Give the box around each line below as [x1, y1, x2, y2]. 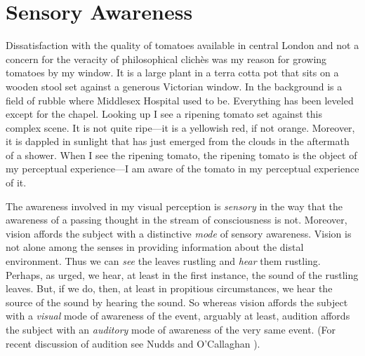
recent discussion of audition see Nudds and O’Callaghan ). [6, 336, 260, 350]
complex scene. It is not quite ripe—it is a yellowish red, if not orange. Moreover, [6, 120, 355, 135]
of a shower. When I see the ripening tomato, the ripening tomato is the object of [6, 147, 357, 162]
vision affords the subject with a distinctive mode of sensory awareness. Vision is [6, 226, 352, 240]
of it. [6, 175, 27, 190]
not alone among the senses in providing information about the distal [6, 240, 304, 254]
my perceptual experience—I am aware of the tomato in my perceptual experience [6, 161, 359, 176]
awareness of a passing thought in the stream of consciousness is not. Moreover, [6, 212, 347, 227]
